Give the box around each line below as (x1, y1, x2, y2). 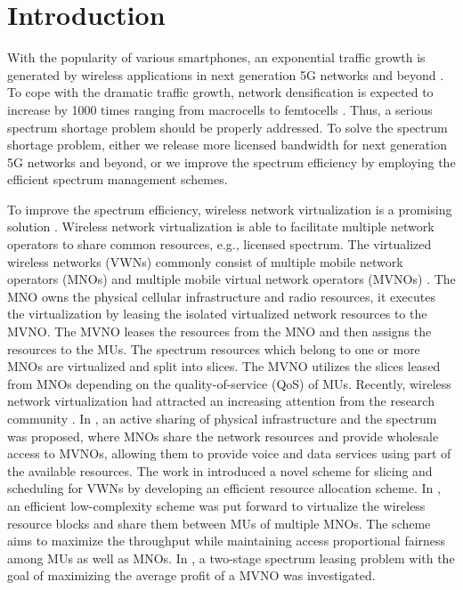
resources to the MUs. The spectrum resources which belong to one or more (7, 339, 420, 358)
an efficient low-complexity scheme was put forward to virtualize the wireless (7, 496, 426, 514)
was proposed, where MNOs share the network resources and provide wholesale (7, 426, 439, 445)
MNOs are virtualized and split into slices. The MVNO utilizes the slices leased (7, 357, 441, 376)
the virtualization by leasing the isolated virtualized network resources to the (7, 304, 427, 323)
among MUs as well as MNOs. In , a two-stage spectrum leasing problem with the (7, 548, 455, 567)
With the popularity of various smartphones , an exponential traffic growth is (7, 48, 426, 67)
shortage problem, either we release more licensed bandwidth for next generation (7, 135, 447, 154)
